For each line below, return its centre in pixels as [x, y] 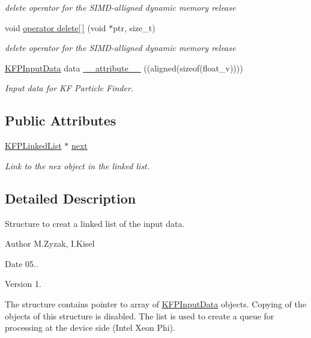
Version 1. [23, 284]
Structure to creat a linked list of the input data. [95, 223]
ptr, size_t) [134, 27]
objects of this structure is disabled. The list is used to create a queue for [140, 315]
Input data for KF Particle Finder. [69, 88]
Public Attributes [61, 120]
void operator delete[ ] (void [56, 27]
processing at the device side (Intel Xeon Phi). [90, 327]
